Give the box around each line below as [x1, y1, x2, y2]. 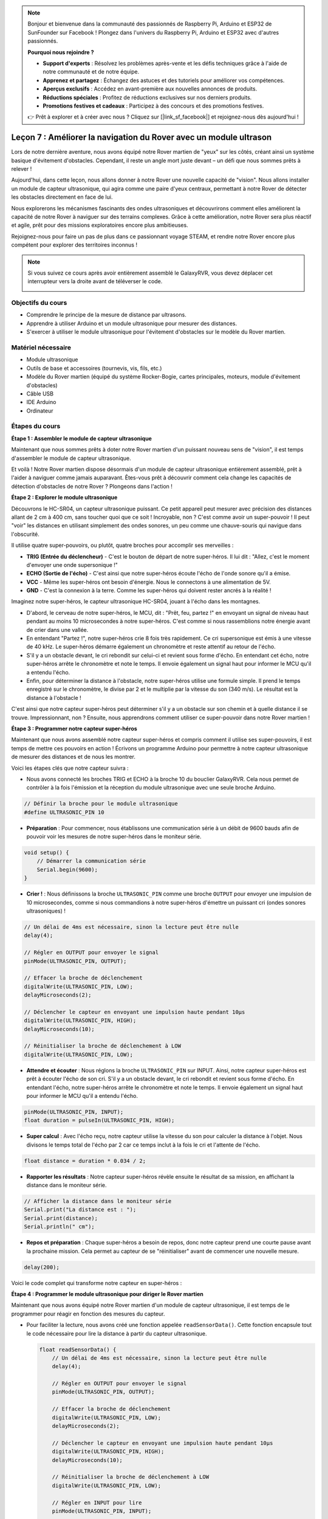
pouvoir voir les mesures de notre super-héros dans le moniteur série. [26, 833, 202, 840]
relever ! [11, 165, 32, 173]
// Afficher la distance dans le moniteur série [24, 1198, 172, 1205]
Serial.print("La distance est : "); [24, 1206, 137, 1213]
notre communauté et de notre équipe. [43, 68, 140, 75]
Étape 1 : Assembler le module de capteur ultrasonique [11, 434, 152, 442]
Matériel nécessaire [11, 343, 72, 352]
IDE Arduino [26, 399, 56, 406]
